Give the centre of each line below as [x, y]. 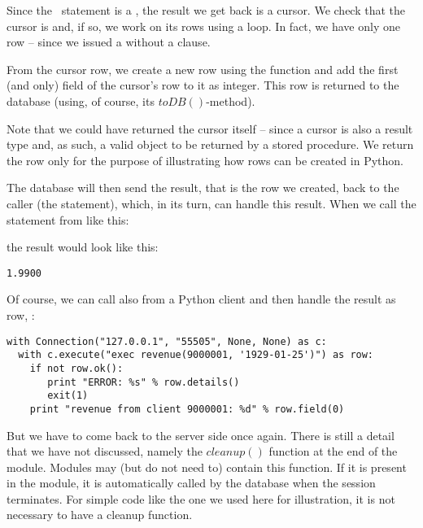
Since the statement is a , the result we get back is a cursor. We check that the [206, 10]
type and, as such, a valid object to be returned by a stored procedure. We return [210, 144]
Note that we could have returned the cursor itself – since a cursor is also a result [210, 128]
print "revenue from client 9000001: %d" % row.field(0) [187, 409]
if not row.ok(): [76, 368]
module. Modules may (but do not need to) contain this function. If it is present [207, 467]
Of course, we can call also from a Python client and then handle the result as [201, 299]
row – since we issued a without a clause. [109, 42]
